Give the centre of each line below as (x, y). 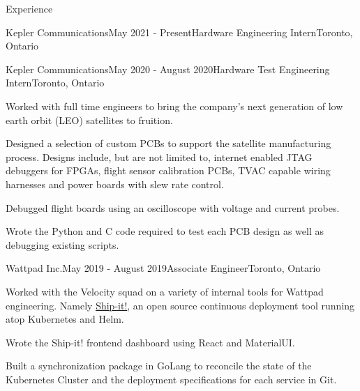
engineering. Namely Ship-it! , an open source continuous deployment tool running (180, 305)
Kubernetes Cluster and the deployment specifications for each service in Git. (171, 379)
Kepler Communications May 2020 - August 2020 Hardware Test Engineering (168, 69)
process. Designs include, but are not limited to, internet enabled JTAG (159, 156)
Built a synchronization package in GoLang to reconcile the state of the (159, 366)
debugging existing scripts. (62, 244)
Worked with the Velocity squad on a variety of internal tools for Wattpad (165, 291)
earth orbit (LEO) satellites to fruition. (89, 120)
